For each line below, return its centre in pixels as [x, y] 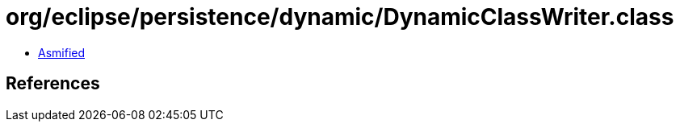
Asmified [62, 52]
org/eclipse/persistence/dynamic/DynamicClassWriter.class [340, 17]
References [53, 84]
